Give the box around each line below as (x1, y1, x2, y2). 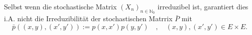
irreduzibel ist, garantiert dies (157, 1, 249, 11)
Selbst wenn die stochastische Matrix (4, 1, 117, 11)
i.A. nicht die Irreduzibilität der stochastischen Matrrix (4, 13, 173, 24)
